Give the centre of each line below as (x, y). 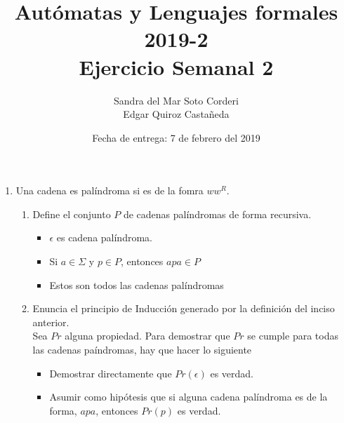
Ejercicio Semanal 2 (176, 66)
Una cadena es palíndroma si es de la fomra (110, 190)
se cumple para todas (293, 336)
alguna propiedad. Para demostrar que (147, 336)
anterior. (51, 322)
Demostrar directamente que (111, 373)
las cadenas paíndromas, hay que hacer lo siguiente (142, 350)
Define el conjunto (72, 214)
